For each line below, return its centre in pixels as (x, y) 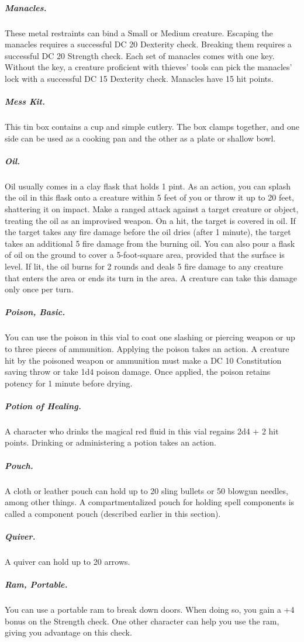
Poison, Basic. (35, 312)
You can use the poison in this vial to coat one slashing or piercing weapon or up (150, 337)
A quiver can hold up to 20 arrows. (68, 561)
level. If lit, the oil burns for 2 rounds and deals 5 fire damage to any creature (144, 266)
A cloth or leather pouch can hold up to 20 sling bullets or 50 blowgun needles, (146, 490)
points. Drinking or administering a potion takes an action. (110, 442)
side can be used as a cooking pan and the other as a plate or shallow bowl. (140, 138)
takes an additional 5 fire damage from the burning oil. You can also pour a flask (150, 243)
